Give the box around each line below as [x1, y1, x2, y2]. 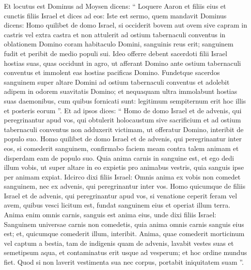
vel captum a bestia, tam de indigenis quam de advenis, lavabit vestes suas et [4, 238, 234, 248]
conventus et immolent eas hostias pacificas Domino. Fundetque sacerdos [4, 67, 220, 77]
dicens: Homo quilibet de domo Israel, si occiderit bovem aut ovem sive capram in [4, 20, 248, 30]
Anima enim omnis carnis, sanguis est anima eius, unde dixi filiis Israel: [4, 210, 217, 220]
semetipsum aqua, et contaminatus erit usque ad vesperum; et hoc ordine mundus [4, 247, 247, 257]
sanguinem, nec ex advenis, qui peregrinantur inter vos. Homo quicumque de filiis [4, 181, 246, 191]
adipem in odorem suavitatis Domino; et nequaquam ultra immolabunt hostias [4, 86, 237, 96]
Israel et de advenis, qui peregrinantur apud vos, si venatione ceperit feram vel [4, 190, 237, 200]
